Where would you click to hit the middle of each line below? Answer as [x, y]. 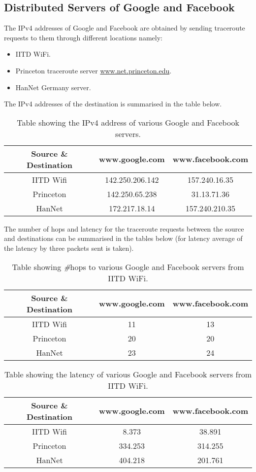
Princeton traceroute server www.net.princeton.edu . [94, 70]
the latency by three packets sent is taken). [69, 248]
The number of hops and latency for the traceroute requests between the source [124, 228]
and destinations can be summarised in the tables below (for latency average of [123, 238]
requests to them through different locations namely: [83, 37]
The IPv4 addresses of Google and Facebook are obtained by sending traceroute [125, 28]
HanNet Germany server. [53, 87]
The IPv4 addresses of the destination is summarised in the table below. [113, 104]
